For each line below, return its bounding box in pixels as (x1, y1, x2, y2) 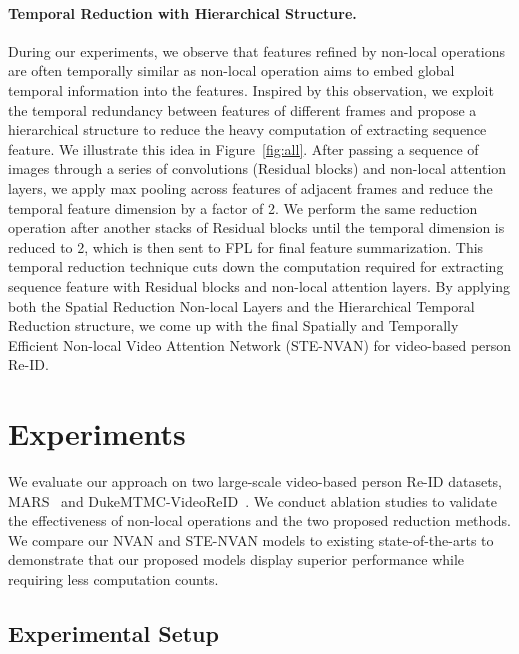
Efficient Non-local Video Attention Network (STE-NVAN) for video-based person (8, 334, 512, 355)
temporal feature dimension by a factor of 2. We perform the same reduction (8, 197, 478, 218)
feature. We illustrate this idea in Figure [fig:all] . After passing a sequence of (8, 138, 479, 159)
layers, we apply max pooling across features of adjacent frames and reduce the (8, 177, 493, 198)
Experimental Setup (8, 617, 219, 648)
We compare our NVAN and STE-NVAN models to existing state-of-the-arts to (8, 529, 494, 550)
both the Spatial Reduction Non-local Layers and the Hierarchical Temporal (8, 295, 475, 316)
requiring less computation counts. (8, 568, 219, 589)
